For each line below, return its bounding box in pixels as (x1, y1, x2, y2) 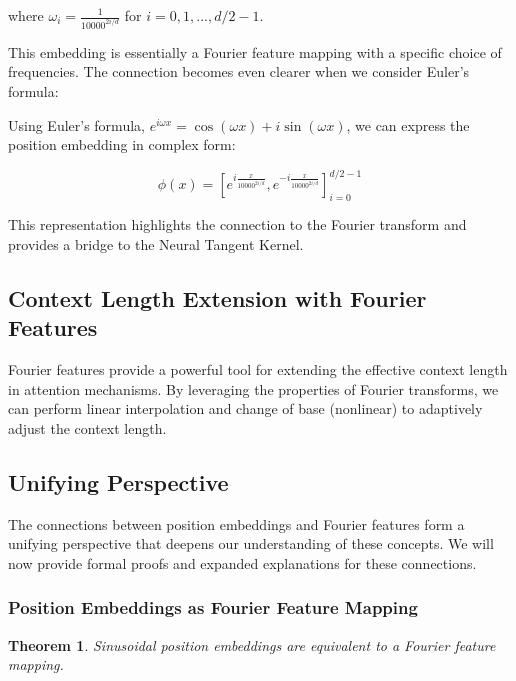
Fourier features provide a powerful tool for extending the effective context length (8, 358, 508, 379)
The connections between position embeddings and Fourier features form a (8, 513, 465, 534)
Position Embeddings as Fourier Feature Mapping (8, 595, 418, 620)
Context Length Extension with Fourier (8, 282, 427, 313)
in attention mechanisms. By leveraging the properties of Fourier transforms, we (8, 378, 499, 399)
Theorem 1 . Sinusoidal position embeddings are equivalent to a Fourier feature (8, 634, 496, 655)
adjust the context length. (8, 417, 167, 438)
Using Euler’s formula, (8, 114, 145, 135)
